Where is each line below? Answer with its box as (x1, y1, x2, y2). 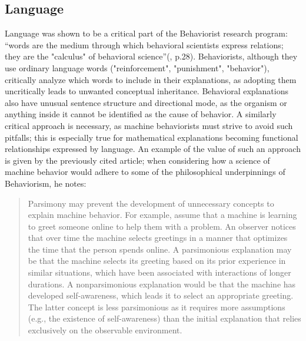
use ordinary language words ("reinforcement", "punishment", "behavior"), (5, 61, 270, 74)
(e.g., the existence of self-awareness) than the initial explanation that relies (28, 312, 301, 325)
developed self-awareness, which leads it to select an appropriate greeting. (28, 289, 294, 302)
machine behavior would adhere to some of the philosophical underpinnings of (5, 165, 285, 178)
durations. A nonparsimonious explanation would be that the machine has (28, 277, 296, 290)
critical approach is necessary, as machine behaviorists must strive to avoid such (5, 119, 293, 131)
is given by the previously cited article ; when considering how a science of (5, 154, 270, 166)
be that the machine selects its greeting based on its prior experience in (28, 254, 286, 267)
